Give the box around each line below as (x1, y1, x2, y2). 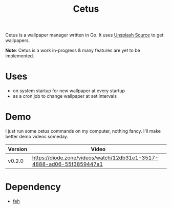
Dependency (5, 181, 61, 193)
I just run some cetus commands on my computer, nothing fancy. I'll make (5, 128, 161, 134)
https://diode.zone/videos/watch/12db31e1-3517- (32, 154, 159, 161)
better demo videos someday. (5, 134, 68, 140)
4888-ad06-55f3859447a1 (32, 161, 103, 168)
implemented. (5, 53, 34, 59)
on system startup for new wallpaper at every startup (12, 88, 125, 94)
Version (8, 145, 28, 153)
